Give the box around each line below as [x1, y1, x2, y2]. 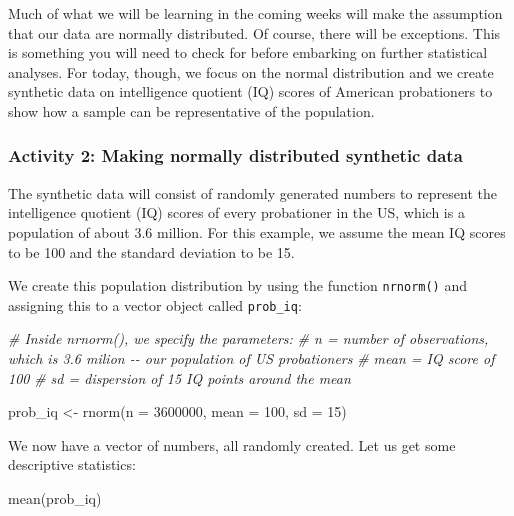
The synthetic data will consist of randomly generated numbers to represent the [8, 182, 498, 203]
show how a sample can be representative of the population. [8, 100, 375, 121]
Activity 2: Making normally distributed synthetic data [8, 143, 463, 168]
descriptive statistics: [8, 454, 136, 475]
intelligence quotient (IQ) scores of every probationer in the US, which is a [8, 202, 465, 223]
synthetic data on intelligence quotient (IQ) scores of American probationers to [8, 81, 493, 102]
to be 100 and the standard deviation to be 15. [8, 241, 295, 262]
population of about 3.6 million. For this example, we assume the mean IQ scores [8, 221, 506, 242]
